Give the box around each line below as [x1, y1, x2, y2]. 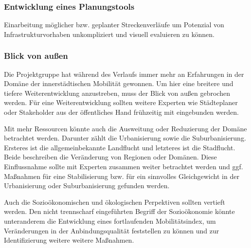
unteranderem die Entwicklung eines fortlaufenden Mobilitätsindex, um [4, 215, 216, 226]
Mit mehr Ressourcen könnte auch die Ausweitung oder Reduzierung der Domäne [4, 123, 247, 133]
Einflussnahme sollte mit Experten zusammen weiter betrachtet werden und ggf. [4, 161, 243, 171]
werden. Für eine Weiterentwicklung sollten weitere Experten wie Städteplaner [4, 97, 238, 107]
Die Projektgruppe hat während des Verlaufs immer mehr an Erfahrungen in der [4, 69, 244, 79]
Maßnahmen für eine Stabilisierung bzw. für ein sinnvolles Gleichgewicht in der [4, 171, 239, 181]
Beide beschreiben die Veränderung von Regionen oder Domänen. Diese [4, 152, 217, 162]
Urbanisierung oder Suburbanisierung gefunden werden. [4, 180, 170, 191]
